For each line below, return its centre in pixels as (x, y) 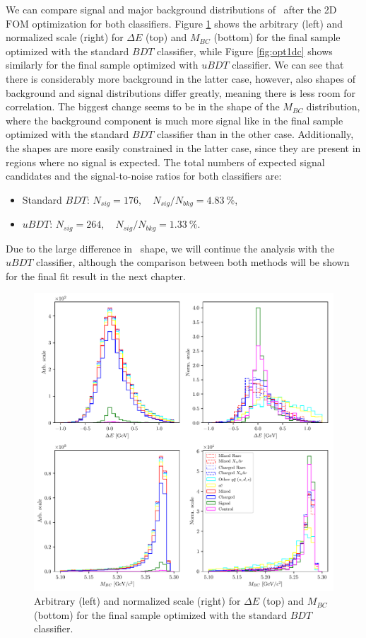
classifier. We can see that (288, 65)
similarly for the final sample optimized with (102, 65)
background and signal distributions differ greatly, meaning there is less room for (181, 92)
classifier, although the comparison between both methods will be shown (193, 262)
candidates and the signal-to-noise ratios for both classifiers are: (144, 176)
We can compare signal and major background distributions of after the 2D (171, 9)
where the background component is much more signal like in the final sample (175, 120)
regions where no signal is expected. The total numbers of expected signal (165, 162)
